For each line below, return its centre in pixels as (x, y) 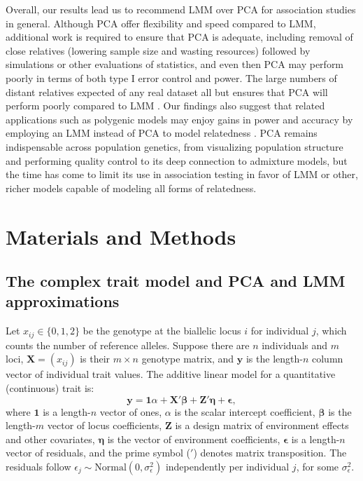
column (328, 359)
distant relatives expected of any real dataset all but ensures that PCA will (167, 92)
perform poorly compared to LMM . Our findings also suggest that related (165, 106)
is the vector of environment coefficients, (194, 439)
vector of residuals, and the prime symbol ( (98, 453)
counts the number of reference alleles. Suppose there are (128, 345)
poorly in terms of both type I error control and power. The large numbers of (171, 77)
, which (331, 331)
